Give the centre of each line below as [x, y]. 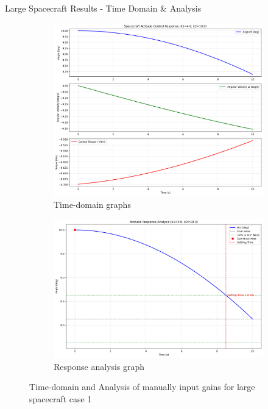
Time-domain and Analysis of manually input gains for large [142, 387]
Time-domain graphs [92, 204]
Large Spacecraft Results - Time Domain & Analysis [103, 8]
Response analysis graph [99, 366]
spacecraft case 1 [61, 398]
